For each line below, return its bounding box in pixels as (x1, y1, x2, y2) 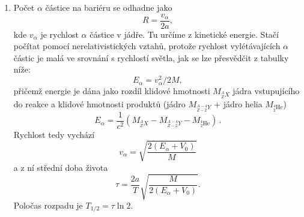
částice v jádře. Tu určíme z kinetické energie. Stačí (90, 28, 279, 40)
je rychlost (40, 28, 79, 40)
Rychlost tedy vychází (13, 128, 95, 140)
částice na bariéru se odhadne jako (45, 1, 172, 13)
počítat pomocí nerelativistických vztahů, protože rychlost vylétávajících (13, 40, 281, 52)
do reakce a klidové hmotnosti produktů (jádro (13, 97, 186, 110)
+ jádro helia (214, 97, 263, 110)
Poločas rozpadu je (13, 198, 83, 211)
